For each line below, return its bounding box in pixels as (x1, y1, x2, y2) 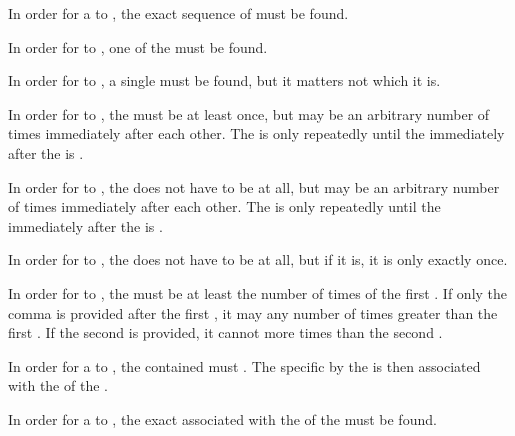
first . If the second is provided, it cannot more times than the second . (8, 322, 443, 343)
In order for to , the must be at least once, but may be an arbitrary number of (8, 103, 490, 124)
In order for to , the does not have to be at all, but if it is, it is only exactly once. (8, 249, 508, 270)
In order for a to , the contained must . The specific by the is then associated (8, 355, 481, 376)
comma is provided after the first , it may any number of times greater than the (8, 302, 498, 323)
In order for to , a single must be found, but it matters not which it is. (8, 70, 441, 91)
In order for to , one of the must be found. (8, 36, 268, 57)
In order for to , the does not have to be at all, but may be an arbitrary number (8, 176, 500, 197)
